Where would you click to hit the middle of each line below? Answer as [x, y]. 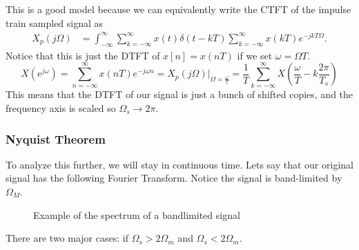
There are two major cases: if [67, 238]
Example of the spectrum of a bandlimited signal [137, 214]
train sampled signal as [55, 22]
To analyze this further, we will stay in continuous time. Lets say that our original [179, 164]
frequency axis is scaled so [61, 108]
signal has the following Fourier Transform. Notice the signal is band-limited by [174, 178]
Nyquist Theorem [56, 138]
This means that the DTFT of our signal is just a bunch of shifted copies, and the [179, 94]
